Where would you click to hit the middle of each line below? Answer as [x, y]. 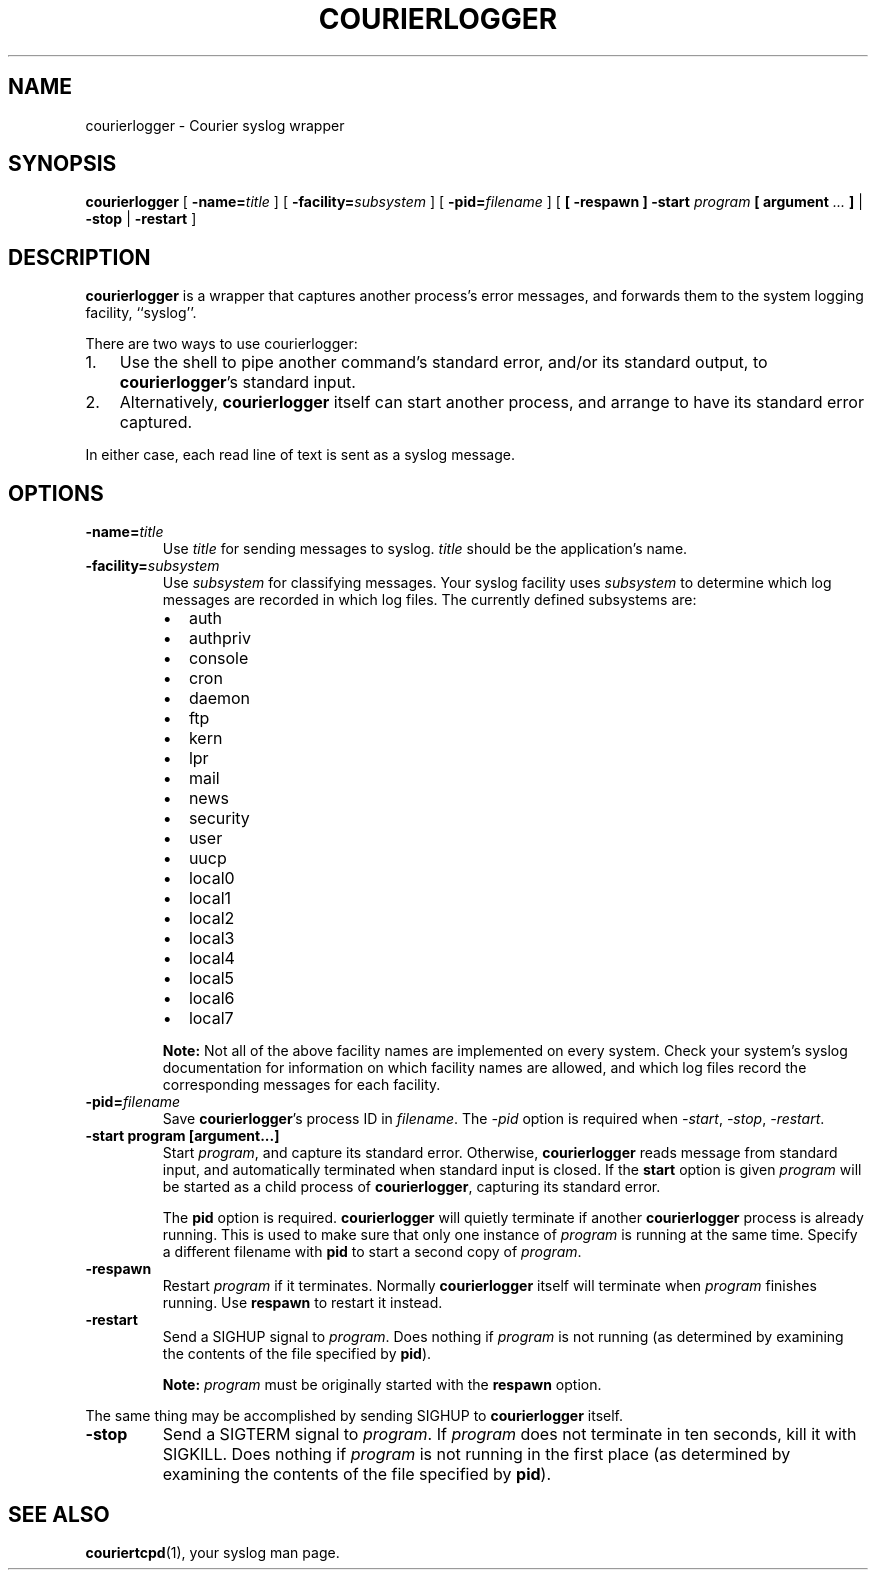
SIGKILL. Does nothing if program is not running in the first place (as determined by [476, 1454]
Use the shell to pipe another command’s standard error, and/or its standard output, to [443, 362]
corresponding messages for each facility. [301, 1085]
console [218, 658]
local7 [211, 1018]
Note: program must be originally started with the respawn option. [382, 1385]
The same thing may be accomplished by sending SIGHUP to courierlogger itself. [354, 1416]
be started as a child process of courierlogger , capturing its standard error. [411, 1187]
